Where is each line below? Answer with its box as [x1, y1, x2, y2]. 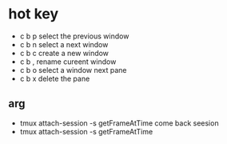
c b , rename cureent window [19, 57, 117, 66]
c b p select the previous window [19, 31, 129, 41]
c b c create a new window [19, 48, 110, 58]
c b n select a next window [19, 39, 109, 49]
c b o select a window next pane [19, 65, 127, 74]
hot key [8, 5, 59, 23]
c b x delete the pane [19, 74, 90, 83]
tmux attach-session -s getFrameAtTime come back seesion [19, 118, 219, 128]
